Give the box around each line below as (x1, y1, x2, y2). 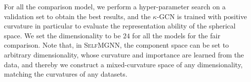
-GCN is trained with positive (157, 11, 247, 21)
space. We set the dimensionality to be (4, 30, 121, 40)
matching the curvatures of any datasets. (4, 69, 127, 79)
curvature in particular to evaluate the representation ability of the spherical (4, 21, 236, 31)
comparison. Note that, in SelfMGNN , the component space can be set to (4, 40, 229, 50)
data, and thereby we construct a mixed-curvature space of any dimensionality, (4, 59, 243, 69)
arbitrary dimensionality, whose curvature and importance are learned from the (4, 49, 244, 59)
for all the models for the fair (132, 30, 220, 40)
